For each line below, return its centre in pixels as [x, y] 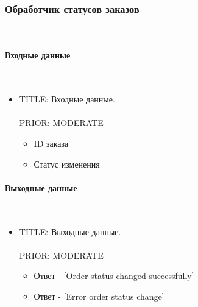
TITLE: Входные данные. [67, 99]
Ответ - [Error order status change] [99, 296]
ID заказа [51, 143]
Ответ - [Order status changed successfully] [114, 276]
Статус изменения [67, 164]
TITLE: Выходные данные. [70, 231]
